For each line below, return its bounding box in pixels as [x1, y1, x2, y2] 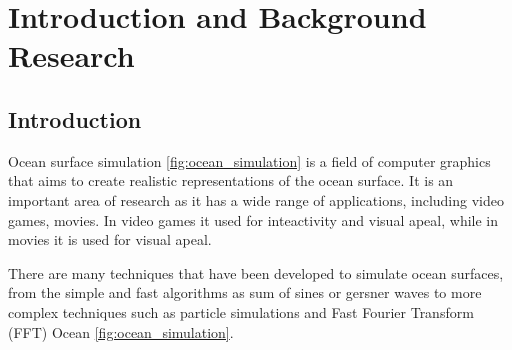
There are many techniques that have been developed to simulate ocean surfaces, [8, 262, 504, 283]
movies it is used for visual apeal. [8, 229, 212, 250]
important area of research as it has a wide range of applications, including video [8, 189, 504, 210]
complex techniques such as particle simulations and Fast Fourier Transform [8, 301, 474, 322]
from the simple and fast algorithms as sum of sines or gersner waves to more [8, 282, 482, 303]
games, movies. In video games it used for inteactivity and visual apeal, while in [8, 209, 499, 230]
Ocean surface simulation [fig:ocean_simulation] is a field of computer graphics [8, 150, 491, 171]
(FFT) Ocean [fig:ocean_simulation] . [8, 321, 234, 342]
